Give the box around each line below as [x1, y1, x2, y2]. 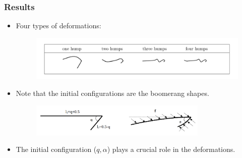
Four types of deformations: [16, 20, 101, 31]
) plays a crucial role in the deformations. [107, 144, 235, 154]
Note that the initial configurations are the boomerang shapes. [16, 88, 209, 98]
